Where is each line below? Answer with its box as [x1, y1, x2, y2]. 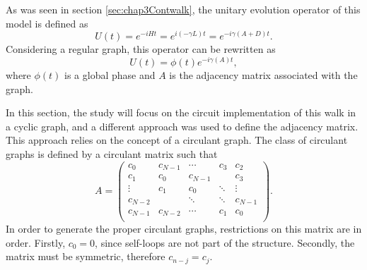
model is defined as [6, 16, 88, 30]
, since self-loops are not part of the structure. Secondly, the [95, 235, 355, 250]
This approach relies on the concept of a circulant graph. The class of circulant [6, 133, 348, 147]
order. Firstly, [6, 235, 66, 250]
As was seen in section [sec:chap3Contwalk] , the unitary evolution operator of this [6, 2, 361, 16]
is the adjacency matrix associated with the [169, 67, 358, 82]
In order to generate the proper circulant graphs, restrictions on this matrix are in [6, 221, 362, 236]
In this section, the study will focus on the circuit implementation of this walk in [6, 105, 356, 120]
